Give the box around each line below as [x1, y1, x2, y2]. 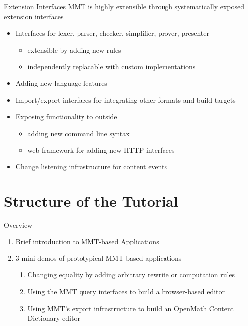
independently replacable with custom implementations [27, 61, 196, 72]
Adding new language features [15, 78, 107, 88]
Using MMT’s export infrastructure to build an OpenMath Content [27, 303, 234, 313]
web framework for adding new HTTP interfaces [27, 145, 175, 155]
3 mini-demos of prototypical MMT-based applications [15, 252, 182, 263]
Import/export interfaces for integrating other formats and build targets [15, 94, 236, 105]
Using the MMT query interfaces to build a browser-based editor [27, 286, 225, 297]
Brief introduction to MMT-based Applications [15, 236, 159, 246]
